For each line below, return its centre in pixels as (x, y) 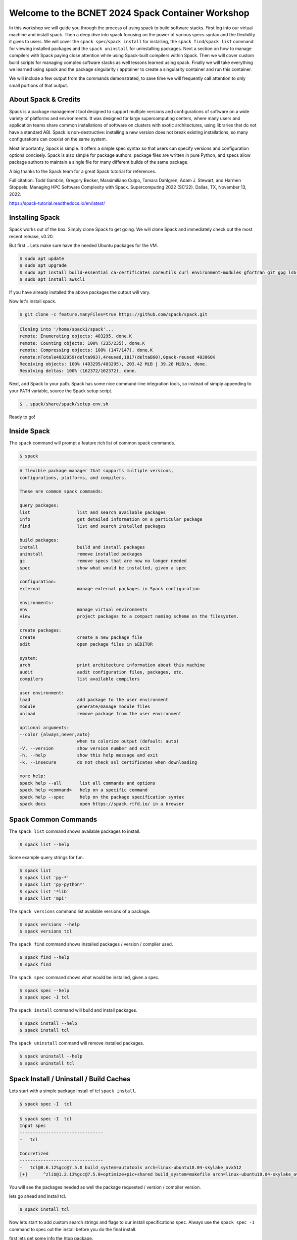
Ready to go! (22, 417)
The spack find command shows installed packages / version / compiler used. (91, 944)
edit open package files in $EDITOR (86, 644)
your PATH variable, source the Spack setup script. (61, 391)
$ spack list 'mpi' (43, 898)
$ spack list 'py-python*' (52, 885)
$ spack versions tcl (46, 931)
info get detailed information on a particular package (111, 519)
